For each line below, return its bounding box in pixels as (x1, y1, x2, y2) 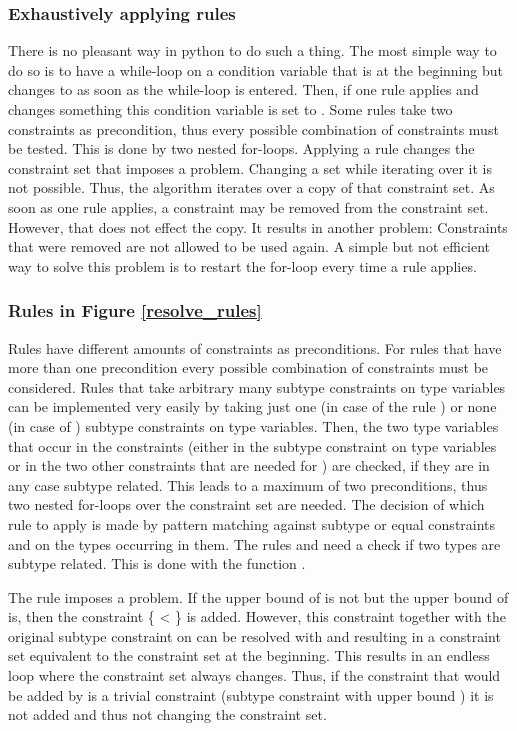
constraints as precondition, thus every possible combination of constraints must (8, 118, 499, 139)
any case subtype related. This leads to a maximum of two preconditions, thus (8, 474, 488, 495)
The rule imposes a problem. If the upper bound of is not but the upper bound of (8, 586, 509, 607)
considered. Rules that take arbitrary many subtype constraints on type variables (8, 376, 506, 397)
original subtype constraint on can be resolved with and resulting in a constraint (8, 625, 501, 646)
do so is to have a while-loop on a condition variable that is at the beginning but (8, 59, 503, 80)
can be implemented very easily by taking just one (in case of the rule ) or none (8, 396, 497, 417)
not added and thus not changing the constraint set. (8, 704, 327, 725)
